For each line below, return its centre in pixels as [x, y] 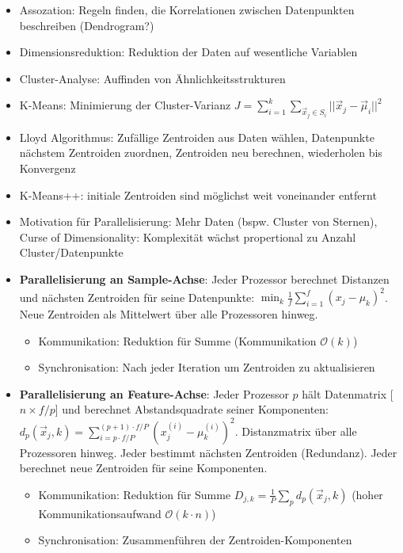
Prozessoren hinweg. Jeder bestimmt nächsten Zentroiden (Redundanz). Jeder [208, 452]
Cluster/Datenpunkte [71, 252]
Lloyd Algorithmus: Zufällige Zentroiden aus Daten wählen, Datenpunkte [197, 137]
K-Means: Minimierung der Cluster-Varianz [125, 105]
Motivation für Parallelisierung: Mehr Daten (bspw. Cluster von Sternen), [198, 221]
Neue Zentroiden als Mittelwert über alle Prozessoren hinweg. [169, 314]
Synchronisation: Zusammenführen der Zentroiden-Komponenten [195, 540]
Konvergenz [48, 168]
